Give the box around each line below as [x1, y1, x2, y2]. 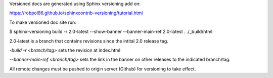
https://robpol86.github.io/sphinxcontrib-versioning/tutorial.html [9, 10, 143, 16]
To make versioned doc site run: [9, 19, 77, 25]
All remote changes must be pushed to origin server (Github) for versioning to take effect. [9, 66, 196, 72]
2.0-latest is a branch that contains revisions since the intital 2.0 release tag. [9, 38, 169, 44]
